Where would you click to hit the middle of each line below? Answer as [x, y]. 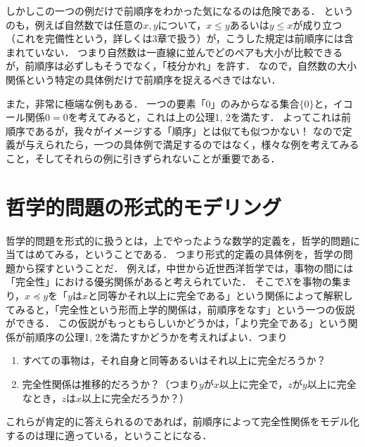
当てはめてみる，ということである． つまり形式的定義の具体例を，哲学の [174, 254]
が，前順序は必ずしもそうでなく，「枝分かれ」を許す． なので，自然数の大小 [181, 66]
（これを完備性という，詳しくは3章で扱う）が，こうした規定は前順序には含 [180, 38]
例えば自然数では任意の [89, 24]
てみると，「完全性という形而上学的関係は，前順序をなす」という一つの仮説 [180, 309]
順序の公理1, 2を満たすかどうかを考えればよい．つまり [161, 336]
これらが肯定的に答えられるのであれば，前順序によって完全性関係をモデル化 [182, 421]
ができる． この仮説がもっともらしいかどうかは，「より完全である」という [177, 323]
